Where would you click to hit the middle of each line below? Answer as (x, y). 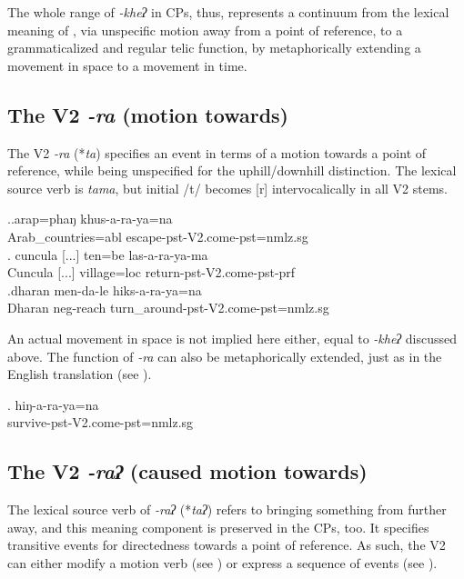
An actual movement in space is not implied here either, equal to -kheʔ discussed (232, 338)
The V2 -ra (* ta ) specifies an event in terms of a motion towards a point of (217, 152)
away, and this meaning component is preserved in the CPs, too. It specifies (218, 527)
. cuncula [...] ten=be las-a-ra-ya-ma (108, 254)
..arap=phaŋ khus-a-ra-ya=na (90, 219)
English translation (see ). (80, 374)
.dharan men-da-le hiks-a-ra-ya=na (105, 289)
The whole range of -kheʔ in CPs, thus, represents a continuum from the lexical (228, 12)
